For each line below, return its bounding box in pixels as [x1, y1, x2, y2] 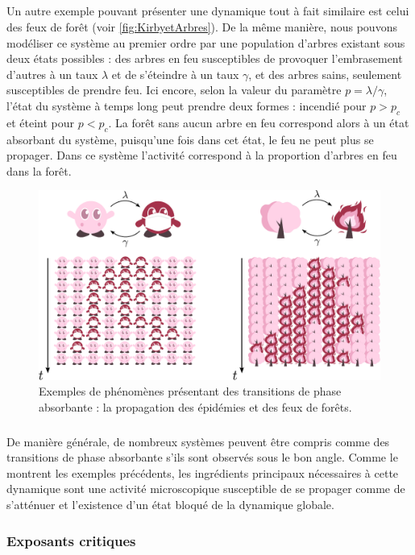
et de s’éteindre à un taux [111, 65, 239, 82]
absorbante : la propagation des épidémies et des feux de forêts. [39, 398, 352, 415]
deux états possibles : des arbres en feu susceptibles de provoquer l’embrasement [6, 50, 403, 67]
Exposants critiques [6, 530, 136, 550]
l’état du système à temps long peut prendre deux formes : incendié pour [6, 97, 367, 114]
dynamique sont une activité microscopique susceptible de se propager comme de [6, 480, 405, 497]
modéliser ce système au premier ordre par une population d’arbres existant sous [6, 34, 405, 51]
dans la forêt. [6, 162, 72, 179]
